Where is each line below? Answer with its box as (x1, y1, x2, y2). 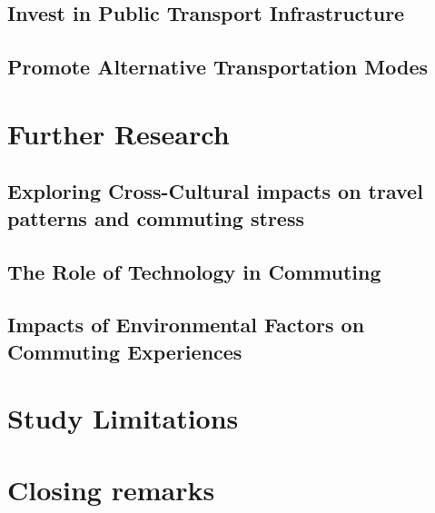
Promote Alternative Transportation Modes (7, 53, 429, 81)
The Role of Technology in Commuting (7, 257, 381, 285)
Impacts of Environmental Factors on (7, 311, 365, 339)
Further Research (7, 114, 230, 152)
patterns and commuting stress (7, 203, 304, 232)
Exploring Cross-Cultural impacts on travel (7, 177, 423, 205)
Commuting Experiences (7, 337, 242, 365)
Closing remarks (7, 470, 215, 508)
